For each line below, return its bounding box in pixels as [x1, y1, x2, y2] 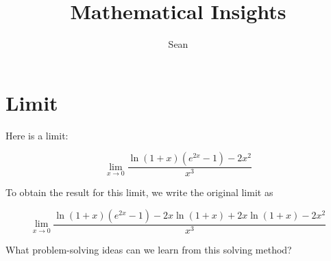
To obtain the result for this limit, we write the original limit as [5, 185, 273, 200]
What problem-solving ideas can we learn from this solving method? [5, 242, 292, 256]
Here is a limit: [5, 128, 69, 142]
